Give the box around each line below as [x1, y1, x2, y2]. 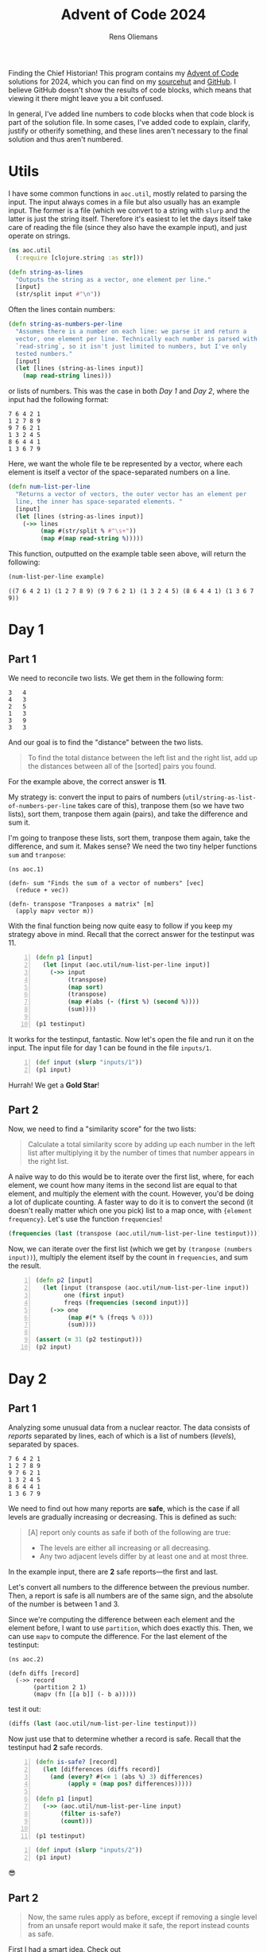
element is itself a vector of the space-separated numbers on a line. [8, 467, 230, 477]
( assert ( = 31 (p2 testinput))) [35, 1336, 143, 1344]
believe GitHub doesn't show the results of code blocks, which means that [8, 85, 252, 95]
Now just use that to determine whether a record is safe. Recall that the [8, 1734, 242, 1743]
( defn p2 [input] [35, 1276, 93, 1285]
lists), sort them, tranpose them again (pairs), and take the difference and [8, 810, 248, 818]
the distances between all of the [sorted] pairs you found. [27, 762, 217, 771]
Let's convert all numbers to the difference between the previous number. [8, 1582, 250, 1591]
